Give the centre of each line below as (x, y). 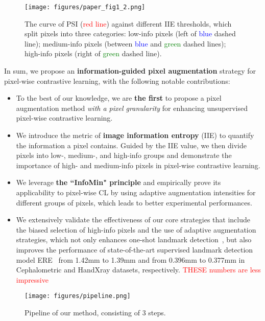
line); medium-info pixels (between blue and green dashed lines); (125, 43)
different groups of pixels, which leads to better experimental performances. (134, 202)
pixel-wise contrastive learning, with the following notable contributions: (117, 81)
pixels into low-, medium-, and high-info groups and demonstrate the (124, 155)
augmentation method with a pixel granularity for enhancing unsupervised (132, 108)
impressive (32, 279)
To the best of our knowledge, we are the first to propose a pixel (119, 98)
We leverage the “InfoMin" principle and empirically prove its (118, 182)
